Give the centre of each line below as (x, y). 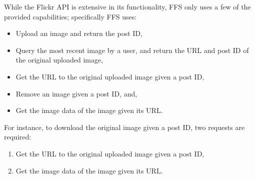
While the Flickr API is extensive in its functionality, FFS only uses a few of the (127, 6)
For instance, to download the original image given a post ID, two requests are (124, 127)
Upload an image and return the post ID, (79, 33)
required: (18, 137)
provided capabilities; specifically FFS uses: (70, 16)
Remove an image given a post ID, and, (76, 93)
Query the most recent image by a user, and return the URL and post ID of (132, 50)
